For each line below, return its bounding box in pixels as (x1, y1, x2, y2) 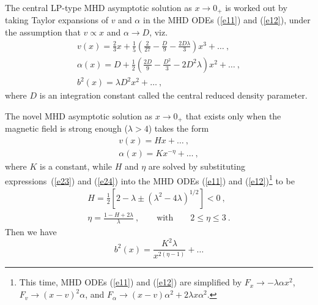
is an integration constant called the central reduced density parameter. (39, 89, 308, 102)
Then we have (5, 225, 57, 238)
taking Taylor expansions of (5, 13, 108, 26)
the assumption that (5, 26, 81, 39)
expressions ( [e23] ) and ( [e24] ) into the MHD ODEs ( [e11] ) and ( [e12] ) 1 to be (5, 172, 295, 187)
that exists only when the (185, 109, 281, 122)
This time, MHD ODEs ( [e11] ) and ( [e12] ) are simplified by (19, 276, 242, 288)
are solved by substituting (148, 159, 246, 172)
